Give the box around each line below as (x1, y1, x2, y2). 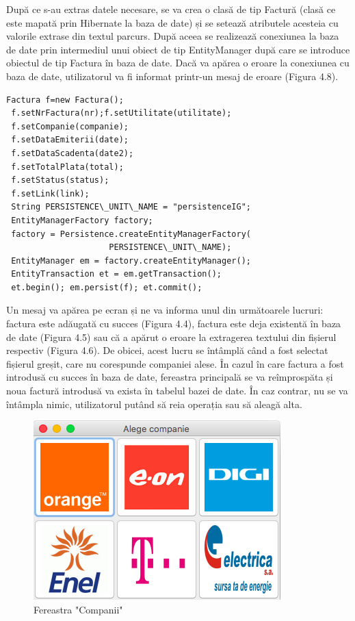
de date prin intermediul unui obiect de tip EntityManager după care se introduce (6, 42, 350, 56)
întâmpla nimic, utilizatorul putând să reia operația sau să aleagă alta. (6, 396, 302, 411)
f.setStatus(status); (11, 175, 109, 186)
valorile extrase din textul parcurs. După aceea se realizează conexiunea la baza (6, 29, 339, 43)
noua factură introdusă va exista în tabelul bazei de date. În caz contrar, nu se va (6, 383, 348, 398)
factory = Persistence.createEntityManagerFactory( (11, 229, 251, 239)
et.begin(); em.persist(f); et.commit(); (11, 282, 202, 292)
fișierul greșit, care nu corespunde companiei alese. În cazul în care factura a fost (6, 356, 344, 370)
